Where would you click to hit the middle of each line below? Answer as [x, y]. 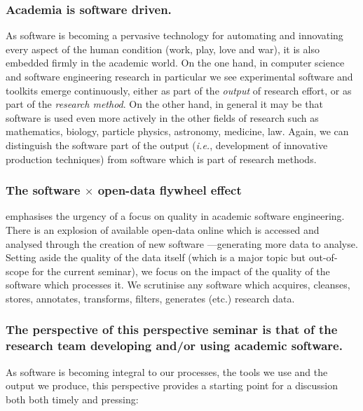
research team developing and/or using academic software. [174, 346]
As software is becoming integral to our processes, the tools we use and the [167, 371]
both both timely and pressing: [72, 399]
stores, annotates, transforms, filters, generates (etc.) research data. [150, 298]
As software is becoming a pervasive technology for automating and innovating [174, 35]
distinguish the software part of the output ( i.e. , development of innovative [167, 145]
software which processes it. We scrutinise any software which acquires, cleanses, [178, 285]
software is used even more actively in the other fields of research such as [162, 117]
